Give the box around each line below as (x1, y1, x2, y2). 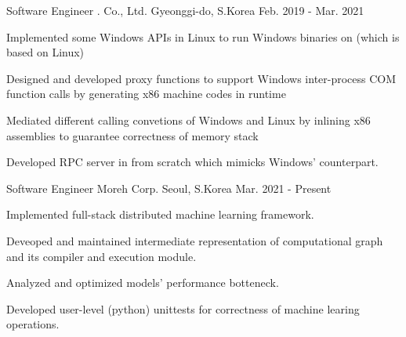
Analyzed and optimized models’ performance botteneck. (6, 274, 279, 291)
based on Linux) (6, 44, 85, 60)
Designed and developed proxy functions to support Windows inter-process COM (6, 70, 397, 86)
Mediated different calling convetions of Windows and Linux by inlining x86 (6, 111, 371, 128)
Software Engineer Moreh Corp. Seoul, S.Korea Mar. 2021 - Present (6, 179, 332, 196)
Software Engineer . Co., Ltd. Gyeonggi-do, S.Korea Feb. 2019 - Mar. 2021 (6, 2, 364, 18)
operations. (6, 316, 60, 332)
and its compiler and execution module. (6, 248, 197, 264)
